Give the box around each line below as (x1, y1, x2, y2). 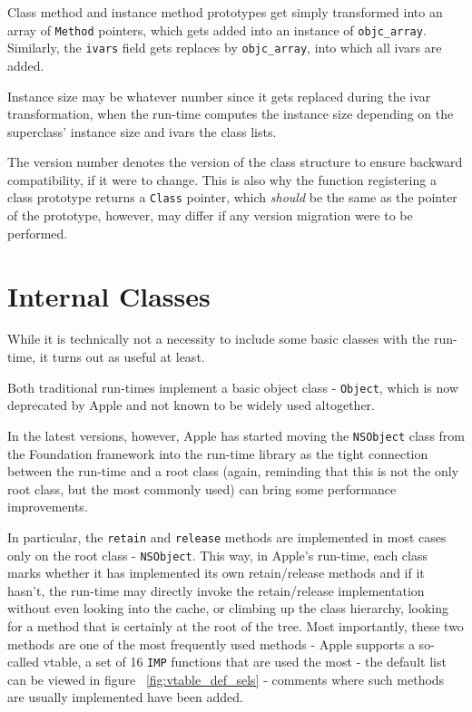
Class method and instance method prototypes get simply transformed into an (7, 3, 443, 21)
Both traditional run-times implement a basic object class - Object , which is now (7, 377, 459, 396)
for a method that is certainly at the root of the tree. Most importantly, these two (7, 617, 464, 635)
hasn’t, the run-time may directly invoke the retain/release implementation (7, 580, 425, 600)
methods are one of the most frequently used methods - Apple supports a (7, 634, 415, 653)
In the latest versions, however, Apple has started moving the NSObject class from (7, 425, 465, 444)
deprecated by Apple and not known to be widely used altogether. (7, 395, 376, 415)
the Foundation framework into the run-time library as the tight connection (7, 444, 428, 463)
